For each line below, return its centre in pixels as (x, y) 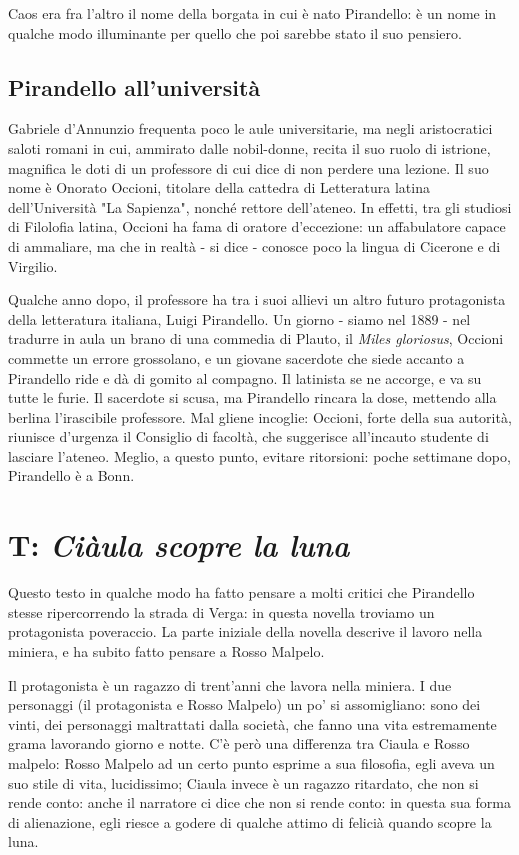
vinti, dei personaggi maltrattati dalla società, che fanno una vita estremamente (252, 723)
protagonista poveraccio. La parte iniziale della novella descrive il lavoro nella (245, 631)
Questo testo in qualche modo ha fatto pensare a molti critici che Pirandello (241, 592)
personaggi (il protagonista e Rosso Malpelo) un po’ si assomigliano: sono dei (244, 704)
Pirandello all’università (134, 86)
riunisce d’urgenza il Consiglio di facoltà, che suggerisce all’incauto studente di (248, 436)
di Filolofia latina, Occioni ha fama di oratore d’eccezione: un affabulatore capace (257, 226)
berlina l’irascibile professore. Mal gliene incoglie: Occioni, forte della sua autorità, (260, 416)
